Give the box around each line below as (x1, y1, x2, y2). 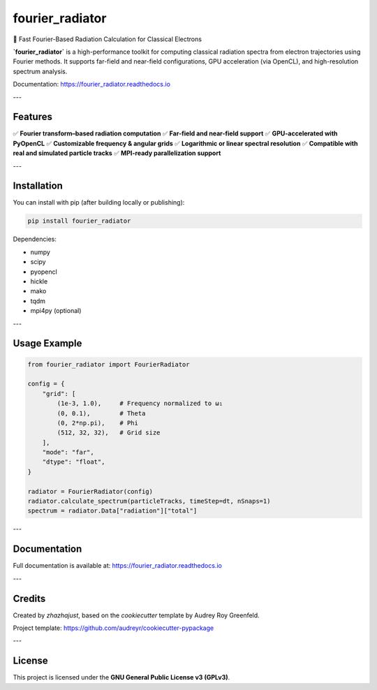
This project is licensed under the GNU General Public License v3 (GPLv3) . (13, 673, 230, 682)
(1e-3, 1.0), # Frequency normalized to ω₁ (57, 399, 223, 408)
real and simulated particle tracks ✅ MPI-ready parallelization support (13, 149, 221, 157)
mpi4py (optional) (30, 307, 82, 315)
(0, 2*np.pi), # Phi (57, 419, 139, 427)
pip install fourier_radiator (27, 217, 131, 225)
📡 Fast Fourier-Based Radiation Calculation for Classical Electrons (13, 35, 202, 43)
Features (13, 111, 52, 123)
